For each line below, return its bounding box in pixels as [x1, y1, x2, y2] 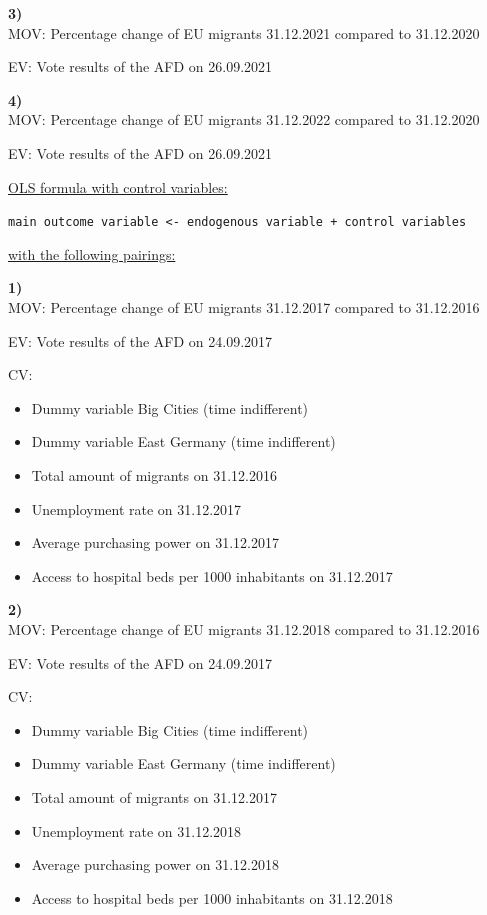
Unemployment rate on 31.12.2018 [31, 820, 242, 841]
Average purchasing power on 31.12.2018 [31, 854, 279, 875]
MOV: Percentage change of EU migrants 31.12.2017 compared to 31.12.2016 [8, 297, 480, 317]
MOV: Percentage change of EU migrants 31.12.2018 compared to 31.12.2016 [8, 618, 480, 639]
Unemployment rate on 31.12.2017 [31, 498, 242, 519]
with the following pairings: [8, 243, 176, 264]
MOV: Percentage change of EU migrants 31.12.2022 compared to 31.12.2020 [8, 109, 480, 130]
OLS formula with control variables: [8, 176, 228, 197]
